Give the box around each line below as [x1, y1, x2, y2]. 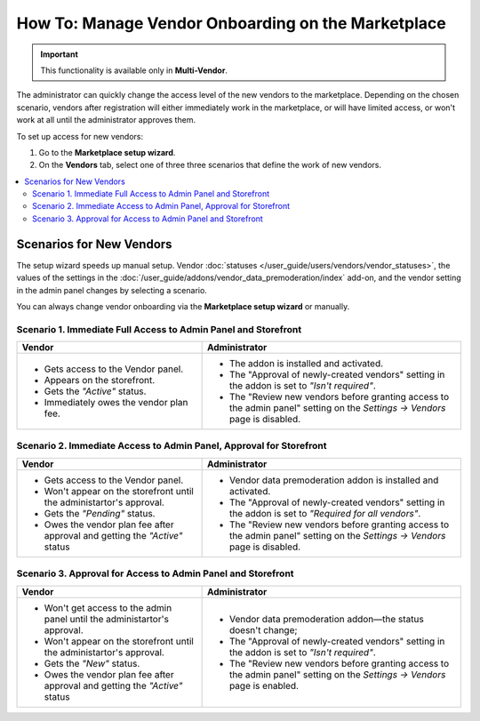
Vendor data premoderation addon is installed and [228, 474, 439, 486]
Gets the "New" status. [44, 657, 140, 669]
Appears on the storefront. [44, 374, 156, 387]
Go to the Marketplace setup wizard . [38, 147, 176, 157]
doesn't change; [228, 623, 298, 636]
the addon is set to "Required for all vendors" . [228, 507, 421, 519]
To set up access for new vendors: [16, 131, 144, 141]
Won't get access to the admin [44, 601, 172, 613]
